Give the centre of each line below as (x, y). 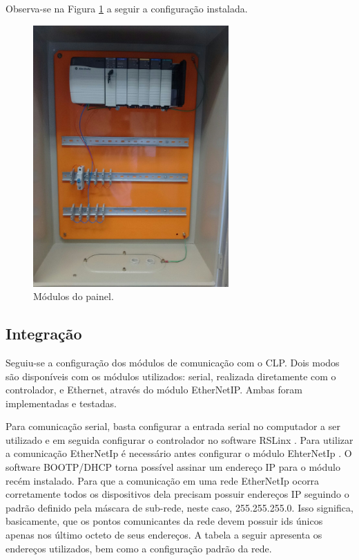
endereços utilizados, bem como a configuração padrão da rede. (139, 548)
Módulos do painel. (74, 296)
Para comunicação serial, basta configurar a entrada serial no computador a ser (173, 426)
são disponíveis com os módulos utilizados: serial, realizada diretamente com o (171, 376)
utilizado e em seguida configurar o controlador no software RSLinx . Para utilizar (179, 439)
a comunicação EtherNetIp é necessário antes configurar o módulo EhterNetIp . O (179, 453)
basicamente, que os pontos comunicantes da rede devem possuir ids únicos (164, 521)
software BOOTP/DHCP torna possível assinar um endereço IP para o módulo (173, 467)
